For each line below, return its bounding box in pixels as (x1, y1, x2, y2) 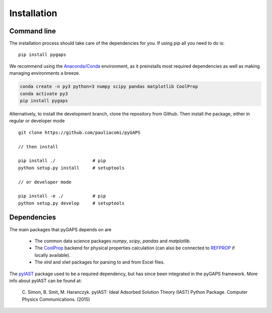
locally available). (34, 252, 71, 258)
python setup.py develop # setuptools (18, 200, 125, 206)
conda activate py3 (20, 91, 68, 96)
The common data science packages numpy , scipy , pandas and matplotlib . (34, 238, 191, 244)
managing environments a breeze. (9, 70, 80, 76)
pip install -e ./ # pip (18, 193, 106, 199)
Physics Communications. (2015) (22, 296, 90, 302)
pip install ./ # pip (18, 158, 106, 164)
